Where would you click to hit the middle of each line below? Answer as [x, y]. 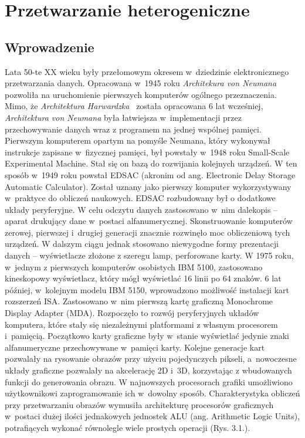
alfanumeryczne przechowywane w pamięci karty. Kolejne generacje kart [135, 347]
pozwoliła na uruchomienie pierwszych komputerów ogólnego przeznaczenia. [141, 94]
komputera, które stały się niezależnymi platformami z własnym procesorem [141, 324]
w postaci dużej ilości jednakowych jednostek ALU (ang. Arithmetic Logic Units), [152, 416]
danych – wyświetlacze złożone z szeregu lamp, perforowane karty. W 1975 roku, [149, 255]
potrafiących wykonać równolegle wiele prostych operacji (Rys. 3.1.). [128, 427]
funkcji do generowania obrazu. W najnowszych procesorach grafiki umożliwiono [149, 381]
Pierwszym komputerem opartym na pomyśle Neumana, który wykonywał [138, 140]
